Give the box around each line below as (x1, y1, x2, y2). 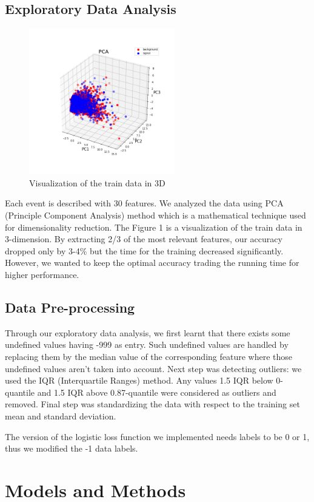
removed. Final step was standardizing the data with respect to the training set (5, 398, 300, 410)
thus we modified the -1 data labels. (5, 442, 138, 455)
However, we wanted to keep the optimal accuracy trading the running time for (5, 256, 299, 269)
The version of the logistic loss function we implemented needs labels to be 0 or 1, (5, 430, 310, 443)
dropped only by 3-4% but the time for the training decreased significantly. (5, 244, 284, 257)
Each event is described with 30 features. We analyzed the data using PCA (5, 197, 284, 209)
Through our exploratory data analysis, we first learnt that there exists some (5, 326, 290, 339)
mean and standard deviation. (5, 409, 116, 422)
